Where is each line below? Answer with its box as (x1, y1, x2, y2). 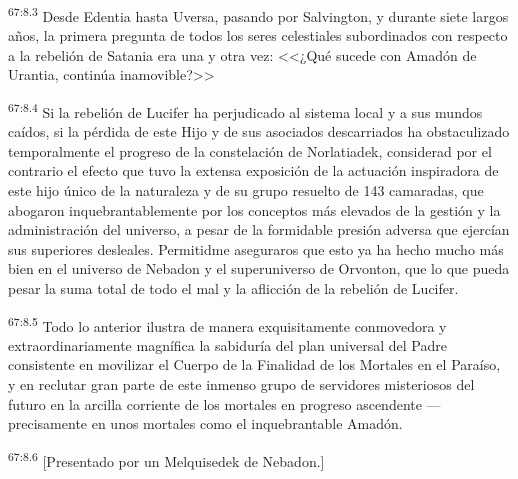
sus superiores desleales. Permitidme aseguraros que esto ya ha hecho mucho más (8, 238, 504, 259)
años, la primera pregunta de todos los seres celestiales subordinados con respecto (8, 25, 508, 46)
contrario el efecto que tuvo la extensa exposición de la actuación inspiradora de (8, 160, 499, 181)
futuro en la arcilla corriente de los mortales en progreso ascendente (8, 393, 422, 414)
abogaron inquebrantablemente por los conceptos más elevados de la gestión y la (8, 199, 501, 220)
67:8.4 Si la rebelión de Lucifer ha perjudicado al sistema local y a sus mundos (8, 99, 483, 122)
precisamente (8, 413, 88, 434)
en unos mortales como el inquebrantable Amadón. (91, 413, 403, 434)
